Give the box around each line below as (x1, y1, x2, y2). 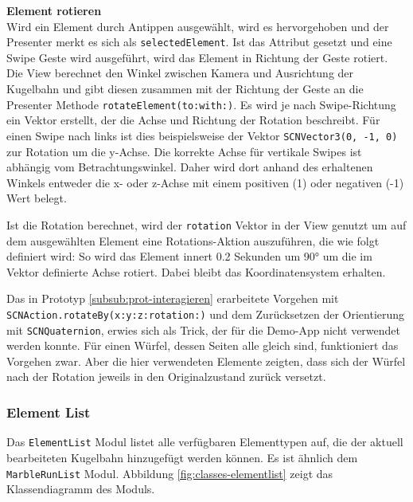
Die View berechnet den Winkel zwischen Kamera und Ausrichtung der (6, 65, 354, 81)
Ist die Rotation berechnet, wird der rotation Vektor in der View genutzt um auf (6, 216, 407, 233)
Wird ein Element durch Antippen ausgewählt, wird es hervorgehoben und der (6, 18, 389, 34)
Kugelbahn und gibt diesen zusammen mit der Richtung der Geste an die (6, 80, 364, 97)
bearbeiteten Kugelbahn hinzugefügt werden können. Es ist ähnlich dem (6, 449, 358, 465)
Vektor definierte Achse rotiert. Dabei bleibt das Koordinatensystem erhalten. (6, 263, 386, 280)
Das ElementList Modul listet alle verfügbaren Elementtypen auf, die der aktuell (6, 433, 403, 450)
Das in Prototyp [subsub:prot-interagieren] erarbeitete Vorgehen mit (6, 290, 339, 307)
